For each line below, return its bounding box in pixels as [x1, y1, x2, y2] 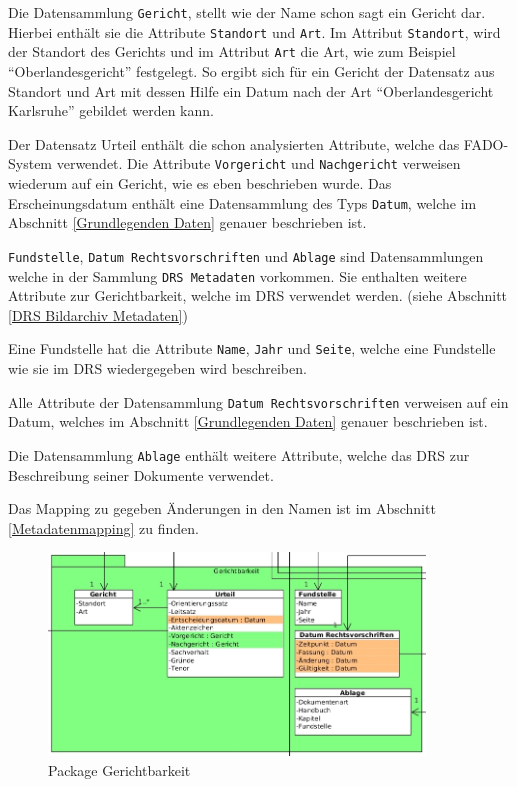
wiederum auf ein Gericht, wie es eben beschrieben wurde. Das [8, 173, 392, 193]
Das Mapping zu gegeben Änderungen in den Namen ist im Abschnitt [8, 498, 436, 519]
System [8, 153, 53, 174]
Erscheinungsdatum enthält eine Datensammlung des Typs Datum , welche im [8, 192, 477, 213]
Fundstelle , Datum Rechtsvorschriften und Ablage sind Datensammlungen [8, 245, 484, 266]
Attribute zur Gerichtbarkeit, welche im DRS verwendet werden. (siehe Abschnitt [8, 285, 508, 306]
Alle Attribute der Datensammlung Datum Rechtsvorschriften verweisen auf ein [8, 391, 509, 412]
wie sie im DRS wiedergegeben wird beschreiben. [8, 358, 307, 378]
